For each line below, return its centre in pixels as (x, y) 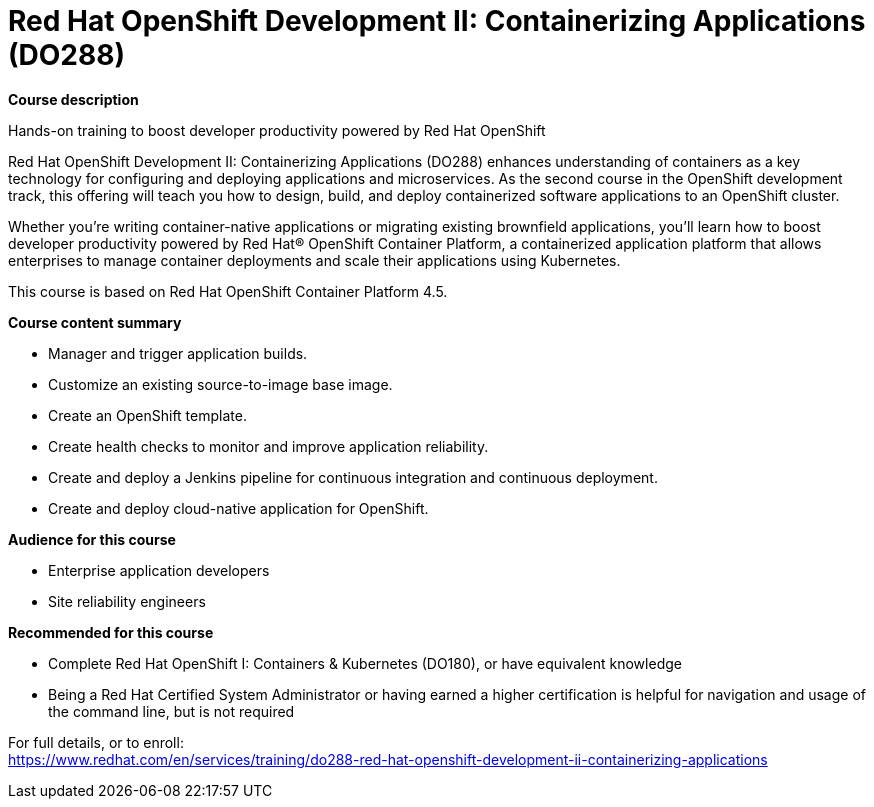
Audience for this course (92, 539)
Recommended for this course (111, 632)
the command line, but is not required (171, 711)
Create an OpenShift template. (147, 415)
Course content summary (95, 322)
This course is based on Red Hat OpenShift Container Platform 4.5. (228, 291)
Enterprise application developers (159, 570)
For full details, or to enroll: (96, 742)
